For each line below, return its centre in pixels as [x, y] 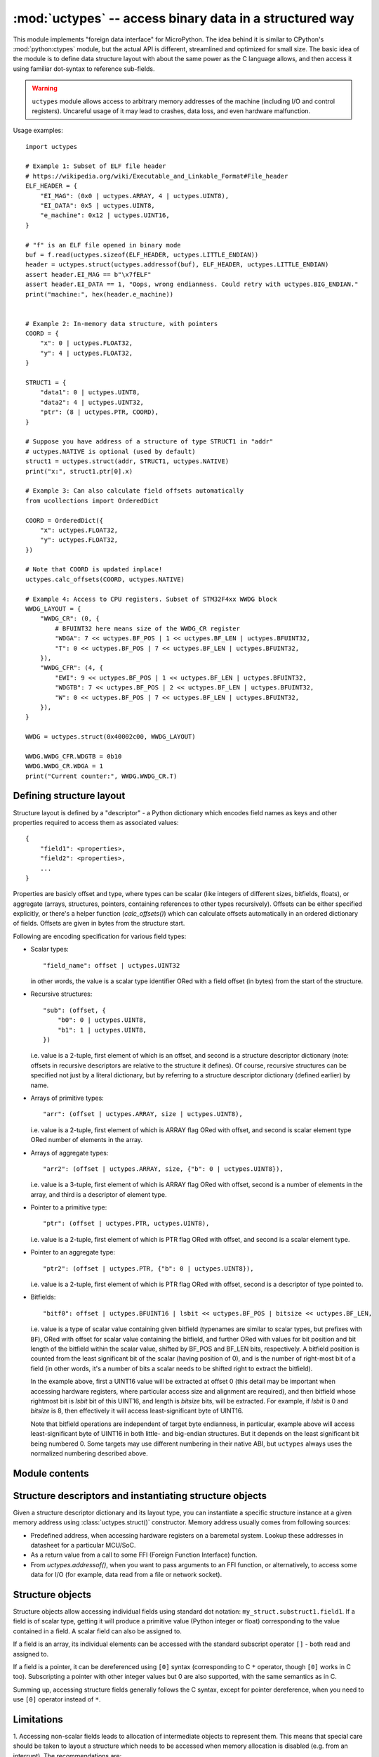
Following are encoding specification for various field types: [100, 936]
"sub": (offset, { [75, 1010]
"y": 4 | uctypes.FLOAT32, [86, 353]
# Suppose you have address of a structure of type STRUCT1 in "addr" [149, 442]
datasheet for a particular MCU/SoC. [83, 1545]
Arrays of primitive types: [67, 1098]
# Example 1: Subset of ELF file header [96, 166]
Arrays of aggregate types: [69, 1153]
